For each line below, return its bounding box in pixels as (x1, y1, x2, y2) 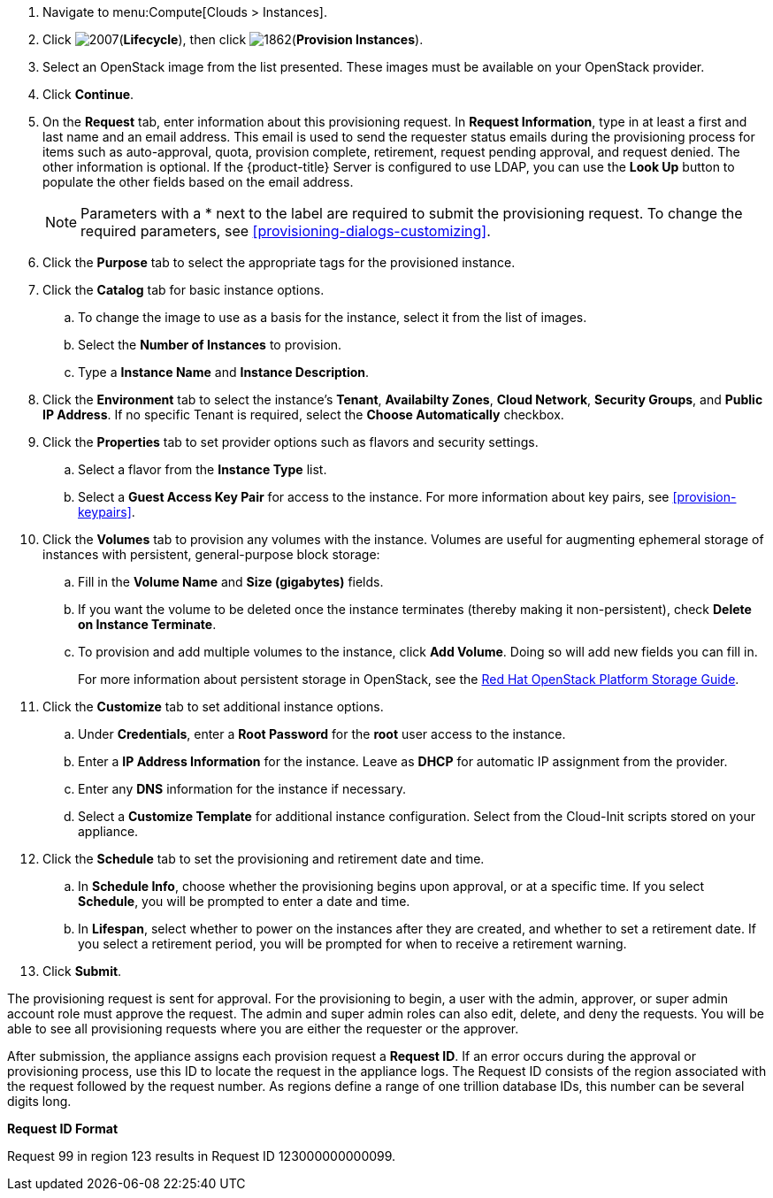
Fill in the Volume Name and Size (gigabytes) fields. (78, 574, 384, 589)
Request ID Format (7, 1121, 119, 1136)
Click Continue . (42, 87, 134, 102)
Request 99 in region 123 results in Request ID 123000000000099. (7, 1148, 396, 1163)
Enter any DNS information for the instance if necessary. (78, 781, 406, 796)
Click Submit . (42, 964, 122, 979)
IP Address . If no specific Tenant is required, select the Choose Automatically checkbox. (42, 407, 564, 422)
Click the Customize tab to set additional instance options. (42, 699, 384, 714)
